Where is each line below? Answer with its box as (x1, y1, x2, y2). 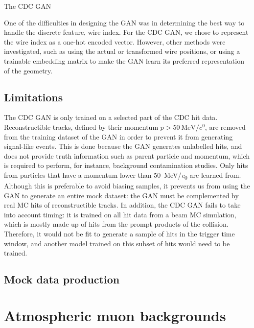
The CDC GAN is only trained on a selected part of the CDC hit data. (4, 112, 218, 122)
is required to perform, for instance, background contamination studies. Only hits (4, 160, 248, 170)
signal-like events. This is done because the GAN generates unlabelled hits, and (4, 141, 242, 151)
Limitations (4, 89, 63, 104)
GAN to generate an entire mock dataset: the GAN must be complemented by (4, 190, 239, 200)
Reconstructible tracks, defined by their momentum (4, 121, 159, 132)
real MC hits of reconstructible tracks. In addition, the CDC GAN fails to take (4, 200, 241, 210)
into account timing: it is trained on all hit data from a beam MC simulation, (4, 209, 236, 219)
